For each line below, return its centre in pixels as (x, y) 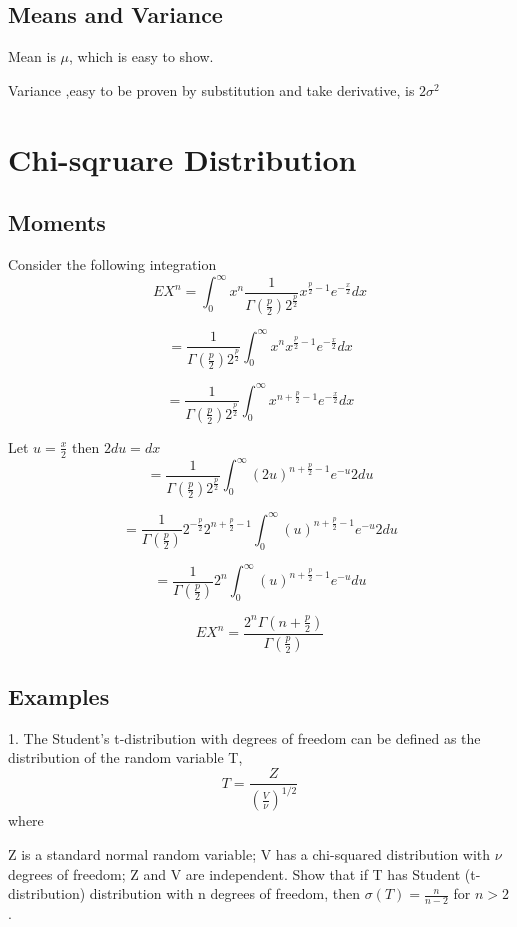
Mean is (32, 56)
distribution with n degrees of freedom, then (225, 893)
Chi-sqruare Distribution (182, 158)
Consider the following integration (112, 263)
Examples (59, 696)
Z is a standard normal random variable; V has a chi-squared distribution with (249, 854)
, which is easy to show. (141, 56)
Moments (57, 222)
